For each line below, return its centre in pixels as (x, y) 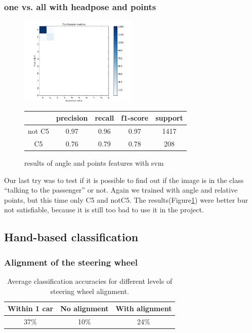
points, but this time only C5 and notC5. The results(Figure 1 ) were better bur (126, 199)
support (169, 118)
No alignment (85, 308)
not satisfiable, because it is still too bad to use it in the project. (104, 210)
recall (104, 118)
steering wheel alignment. (90, 291)
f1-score (135, 118)
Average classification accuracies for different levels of (90, 281)
